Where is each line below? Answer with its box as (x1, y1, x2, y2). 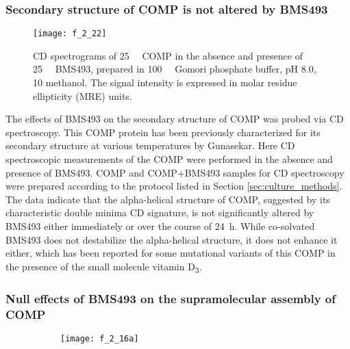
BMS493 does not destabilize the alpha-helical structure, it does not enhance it (5, 232, 338, 246)
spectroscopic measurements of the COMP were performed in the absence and (5, 152, 333, 166)
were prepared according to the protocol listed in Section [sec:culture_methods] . (5, 179, 342, 193)
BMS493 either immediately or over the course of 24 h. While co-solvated (5, 219, 315, 233)
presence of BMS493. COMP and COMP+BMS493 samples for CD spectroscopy (5, 165, 345, 179)
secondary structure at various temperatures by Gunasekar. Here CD (5, 138, 295, 153)
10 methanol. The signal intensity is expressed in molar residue (33, 75, 297, 90)
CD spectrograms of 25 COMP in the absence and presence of (33, 48, 303, 62)
